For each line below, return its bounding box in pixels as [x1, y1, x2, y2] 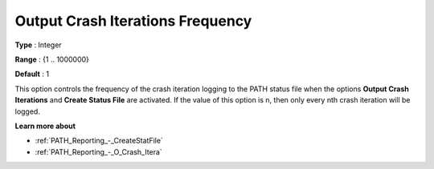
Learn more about [14, 121, 76, 131]
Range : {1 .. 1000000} [14, 54, 90, 64]
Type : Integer [14, 40, 62, 50]
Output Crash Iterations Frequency [14, 12, 252, 30]
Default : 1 [14, 69, 50, 79]
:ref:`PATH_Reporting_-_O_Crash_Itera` [35, 147, 162, 156]
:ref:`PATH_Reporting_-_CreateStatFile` [35, 136, 164, 146]
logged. [14, 107, 40, 116]
